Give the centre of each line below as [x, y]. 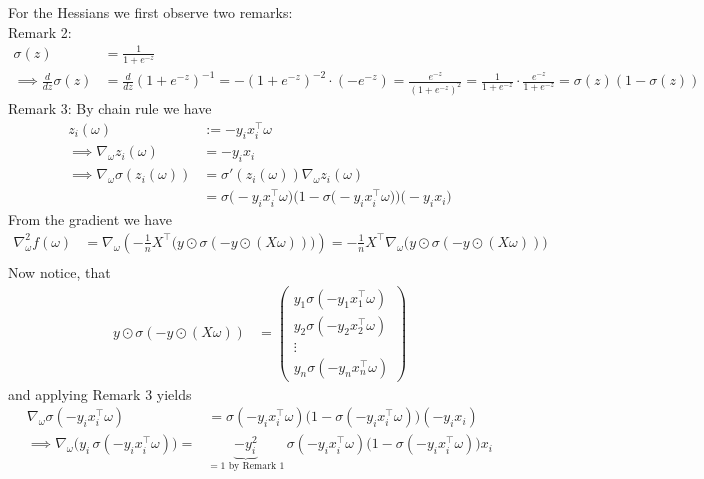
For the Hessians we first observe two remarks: [150, 12]
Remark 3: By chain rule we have [110, 107]
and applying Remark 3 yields [100, 393]
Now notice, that [59, 271]
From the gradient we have [90, 219]
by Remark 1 [256, 466]
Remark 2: [40, 31]
